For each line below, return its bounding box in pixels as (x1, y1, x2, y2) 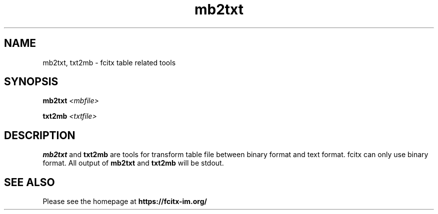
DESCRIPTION (4, 129, 75, 142)
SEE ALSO (4, 176, 55, 189)
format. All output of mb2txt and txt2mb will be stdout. (42, 159, 224, 168)
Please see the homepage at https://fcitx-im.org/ (42, 197, 207, 206)
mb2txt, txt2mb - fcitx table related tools (42, 58, 176, 67)
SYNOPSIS (4, 75, 58, 88)
